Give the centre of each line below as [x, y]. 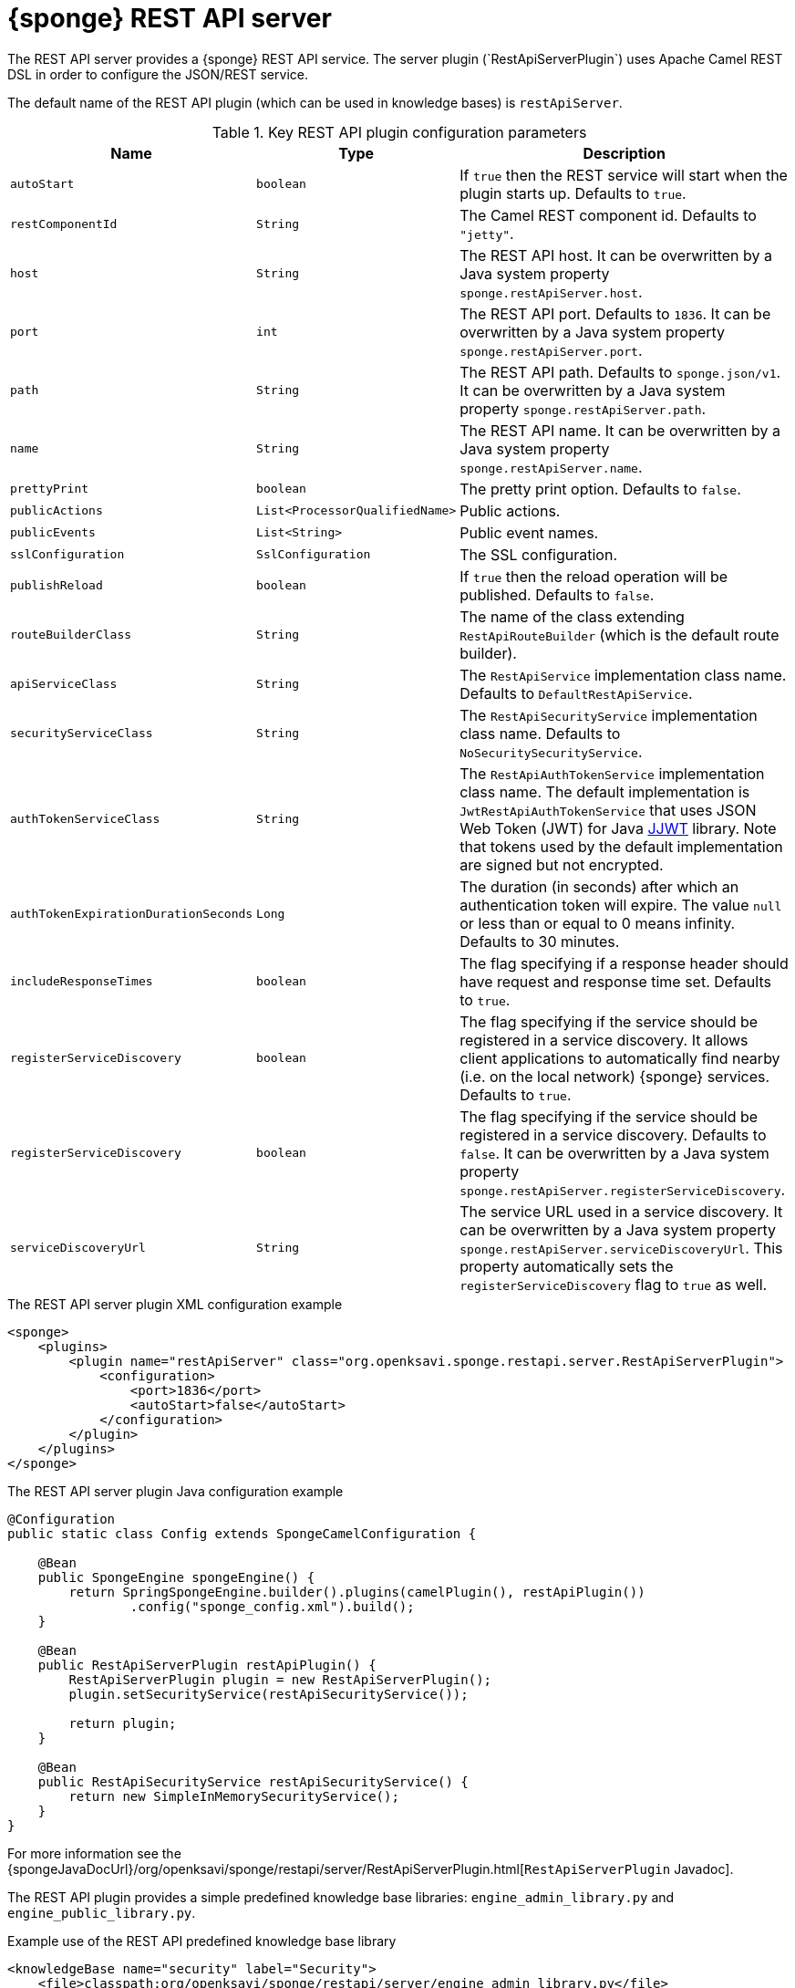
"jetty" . [487, 233]
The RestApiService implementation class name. [623, 675]
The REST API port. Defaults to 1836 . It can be [615, 313]
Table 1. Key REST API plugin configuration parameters [399, 132]
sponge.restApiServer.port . [551, 350]
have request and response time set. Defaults [615, 981]
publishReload [57, 586]
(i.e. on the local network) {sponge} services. [615, 1076]
